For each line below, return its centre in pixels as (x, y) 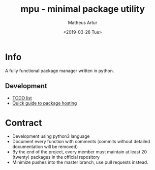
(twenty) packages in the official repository (56, 157)
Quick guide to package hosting (45, 103)
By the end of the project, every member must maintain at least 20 (79, 152)
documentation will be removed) (45, 147)
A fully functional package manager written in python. (60, 71)
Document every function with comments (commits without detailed (81, 142)
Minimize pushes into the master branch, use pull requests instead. (80, 162)
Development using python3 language (51, 136)
